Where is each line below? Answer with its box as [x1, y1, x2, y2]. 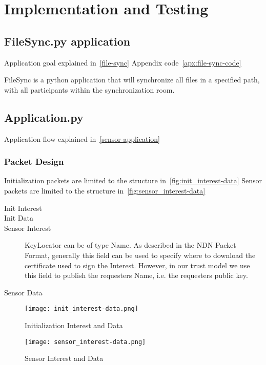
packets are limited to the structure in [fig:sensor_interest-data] [4, 185, 206, 196]
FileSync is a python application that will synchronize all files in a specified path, [4, 74, 260, 85]
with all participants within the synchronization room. [4, 84, 175, 95]
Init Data [4, 212, 33, 223]
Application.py [4, 109, 84, 125]
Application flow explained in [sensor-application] [4, 133, 160, 144]
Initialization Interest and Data [25, 319, 123, 330]
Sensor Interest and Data [25, 353, 104, 363]
